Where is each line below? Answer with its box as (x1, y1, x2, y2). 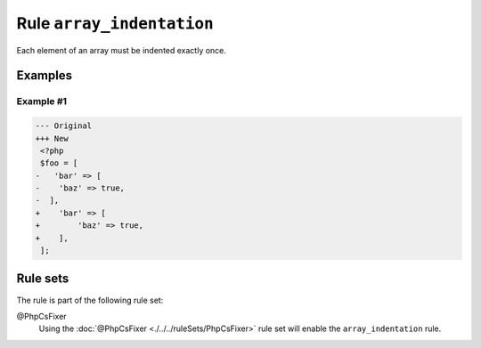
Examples (16, 68, 73, 84)
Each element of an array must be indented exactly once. (16, 45, 227, 55)
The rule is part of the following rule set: (16, 295, 164, 305)
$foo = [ (40, 158, 78, 168)
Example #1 (16, 95, 67, 108)
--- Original (35, 121, 93, 131)
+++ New (35, 134, 69, 143)
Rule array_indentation (16, 13, 214, 33)
